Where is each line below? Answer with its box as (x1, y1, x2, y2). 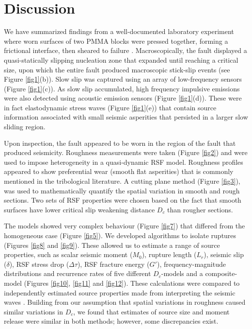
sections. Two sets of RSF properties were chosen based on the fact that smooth (4, 195, 241, 205)
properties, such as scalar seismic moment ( (4, 249, 133, 260)
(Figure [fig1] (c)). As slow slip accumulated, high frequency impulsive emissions (4, 83, 240, 93)
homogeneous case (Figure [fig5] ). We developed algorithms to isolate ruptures (4, 230, 236, 240)
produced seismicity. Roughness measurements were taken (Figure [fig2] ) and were (4, 147, 248, 157)
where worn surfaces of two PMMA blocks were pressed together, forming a (4, 35, 228, 46)
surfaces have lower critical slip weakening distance (4, 204, 155, 214)
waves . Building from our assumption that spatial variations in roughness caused (4, 297, 246, 307)
